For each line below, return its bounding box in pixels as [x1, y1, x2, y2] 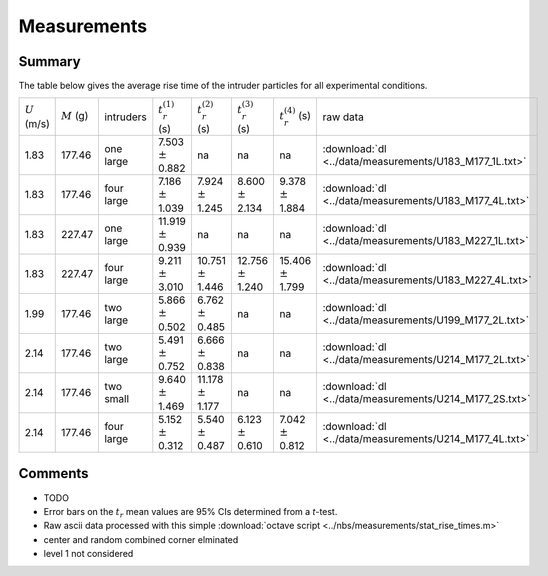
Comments [18, 465, 89, 482]
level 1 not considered [43, 548, 134, 560]
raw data [322, 110, 364, 124]
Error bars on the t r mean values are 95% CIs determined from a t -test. [43, 505, 338, 520]
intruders [104, 110, 147, 124]
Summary [18, 53, 81, 70]
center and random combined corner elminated [43, 533, 239, 545]
